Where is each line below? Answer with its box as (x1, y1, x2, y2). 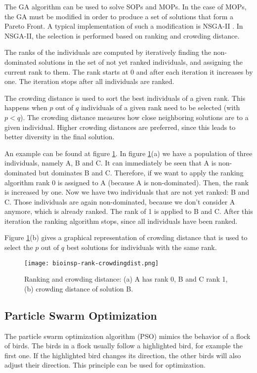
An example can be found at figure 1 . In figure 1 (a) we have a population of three (4, 148, 253, 158)
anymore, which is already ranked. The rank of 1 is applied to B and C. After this (4, 206, 253, 216)
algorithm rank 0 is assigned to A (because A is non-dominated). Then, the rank (4, 177, 249, 187)
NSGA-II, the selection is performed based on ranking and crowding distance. (4, 30, 240, 41)
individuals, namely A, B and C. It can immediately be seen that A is (4, 158, 216, 168)
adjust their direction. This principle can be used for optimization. (4, 360, 206, 370)
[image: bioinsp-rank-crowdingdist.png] (24, 259, 159, 267)
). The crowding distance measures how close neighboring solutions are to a (20, 112, 249, 122)
